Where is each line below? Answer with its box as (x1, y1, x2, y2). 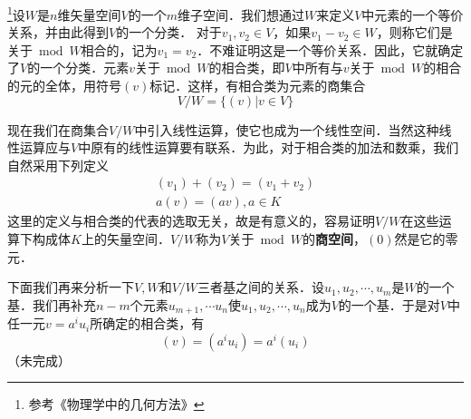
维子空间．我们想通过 (177, 5, 304, 24)
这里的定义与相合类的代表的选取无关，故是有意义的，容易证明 (7, 211, 375, 230)
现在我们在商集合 (7, 120, 109, 139)
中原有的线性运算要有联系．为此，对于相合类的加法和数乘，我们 (78, 138, 459, 157)
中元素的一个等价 (361, 5, 464, 24)
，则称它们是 (376, 23, 453, 42)
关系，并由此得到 (7, 23, 109, 42)
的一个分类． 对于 (116, 23, 222, 42)
